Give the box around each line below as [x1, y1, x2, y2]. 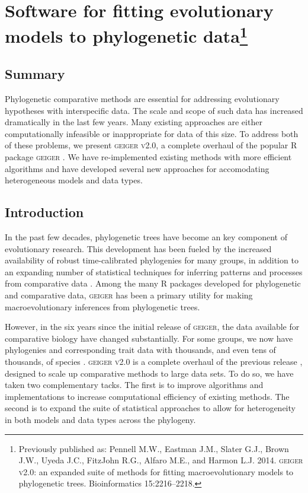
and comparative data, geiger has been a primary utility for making [5, 289, 253, 301]
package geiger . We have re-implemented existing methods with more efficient [5, 151, 292, 163]
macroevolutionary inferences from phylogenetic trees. [5, 300, 200, 313]
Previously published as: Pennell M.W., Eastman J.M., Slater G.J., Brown [18, 442, 289, 454]
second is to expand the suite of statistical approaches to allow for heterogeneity [5, 402, 296, 414]
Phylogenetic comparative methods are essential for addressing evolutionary [5, 93, 280, 105]
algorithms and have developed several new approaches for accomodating [5, 162, 269, 174]
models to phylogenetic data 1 [5, 21, 248, 48]
